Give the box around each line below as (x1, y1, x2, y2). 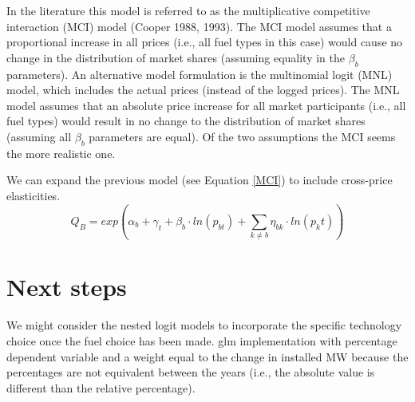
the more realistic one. (6, 144, 116, 161)
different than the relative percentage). (6, 379, 196, 396)
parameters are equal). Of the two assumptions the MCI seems (89, 128, 396, 144)
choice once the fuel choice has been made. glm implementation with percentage (6, 332, 397, 349)
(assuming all (6, 128, 72, 144)
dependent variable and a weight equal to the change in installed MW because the (6, 348, 409, 365)
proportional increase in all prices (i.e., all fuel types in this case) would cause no (6, 33, 403, 50)
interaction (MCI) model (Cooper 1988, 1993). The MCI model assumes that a (6, 18, 392, 34)
